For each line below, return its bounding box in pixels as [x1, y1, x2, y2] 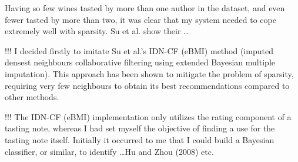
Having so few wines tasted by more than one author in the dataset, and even [5, 2, 285, 14]
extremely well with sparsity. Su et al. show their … [5, 25, 189, 37]
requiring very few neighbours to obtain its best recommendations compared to [5, 79, 290, 91]
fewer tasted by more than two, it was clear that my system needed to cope [5, 13, 276, 25]
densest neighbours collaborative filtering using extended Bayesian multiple [5, 56, 275, 68]
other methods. [5, 91, 59, 103]
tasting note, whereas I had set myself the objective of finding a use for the [5, 122, 275, 134]
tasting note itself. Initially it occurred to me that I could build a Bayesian [5, 133, 274, 146]
